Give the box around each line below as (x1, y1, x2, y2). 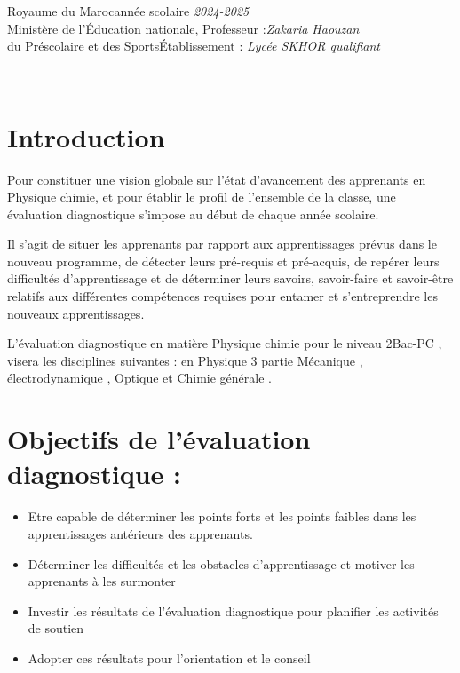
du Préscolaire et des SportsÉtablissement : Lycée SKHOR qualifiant (7, 36, 381, 55)
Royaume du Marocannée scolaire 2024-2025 (7, 2, 250, 20)
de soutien (28, 619, 84, 637)
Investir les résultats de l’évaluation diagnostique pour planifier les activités (28, 601, 439, 620)
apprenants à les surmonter (28, 572, 176, 590)
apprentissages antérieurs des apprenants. (28, 524, 253, 542)
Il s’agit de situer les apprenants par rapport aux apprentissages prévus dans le (7, 234, 437, 253)
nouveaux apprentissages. (7, 304, 145, 322)
